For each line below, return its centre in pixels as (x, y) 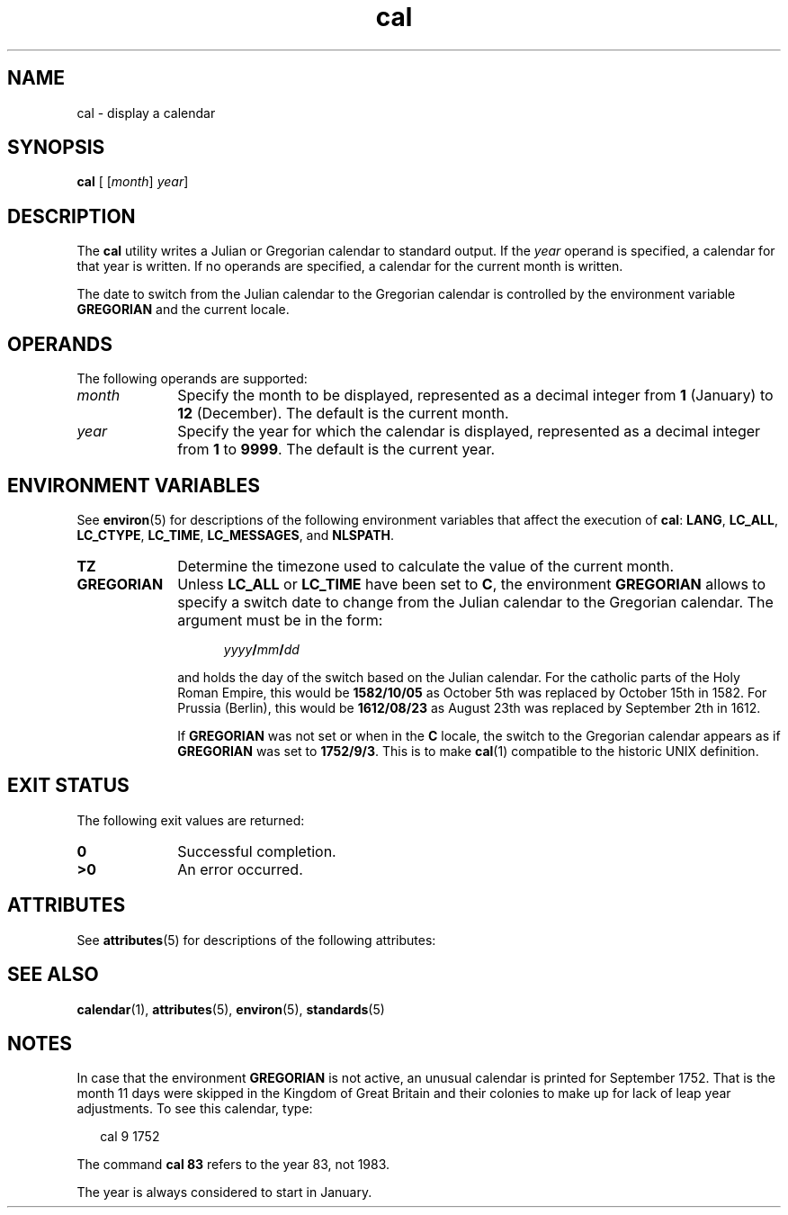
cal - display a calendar (146, 112)
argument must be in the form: (280, 620)
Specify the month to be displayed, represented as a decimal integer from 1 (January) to (475, 396)
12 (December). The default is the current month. (343, 414)
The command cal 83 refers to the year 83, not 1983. (233, 1165)
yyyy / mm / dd (261, 649)
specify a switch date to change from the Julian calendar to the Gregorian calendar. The (475, 602)
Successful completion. (257, 851)
